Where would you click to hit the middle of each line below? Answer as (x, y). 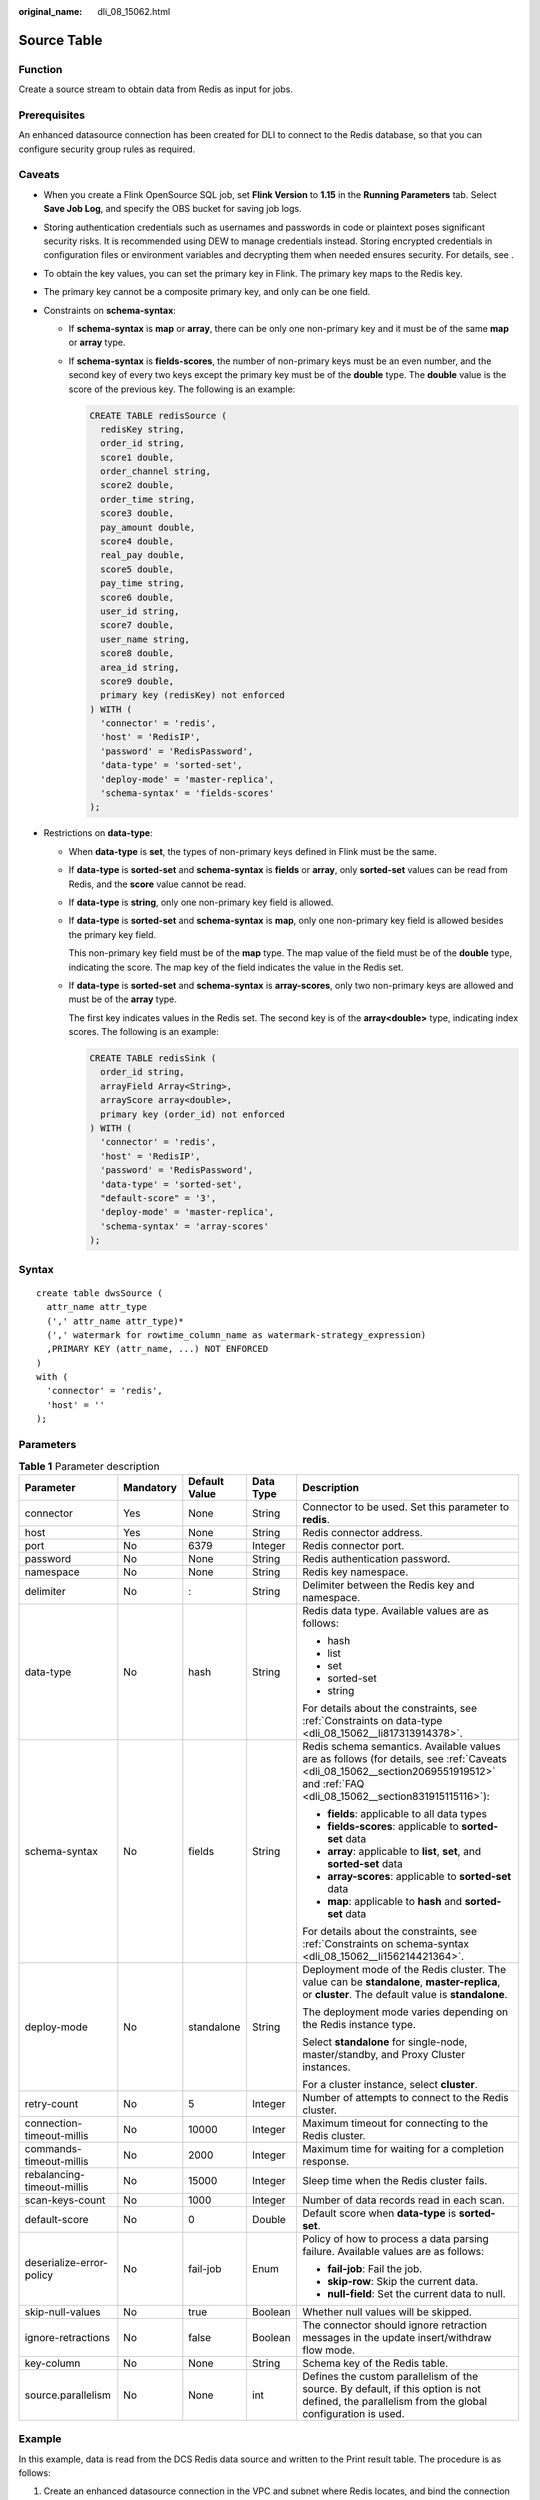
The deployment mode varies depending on (405, 2012)
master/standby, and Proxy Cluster (383, 2054)
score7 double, (137, 625)
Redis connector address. (362, 1532)
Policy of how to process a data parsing (395, 2238)
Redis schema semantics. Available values (401, 1746)
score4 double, (137, 541)
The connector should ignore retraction (394, 2325)
